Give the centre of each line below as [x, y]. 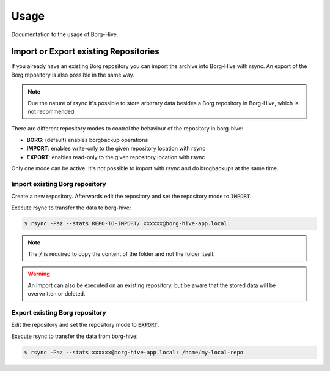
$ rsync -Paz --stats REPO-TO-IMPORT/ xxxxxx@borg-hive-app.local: [127, 224]
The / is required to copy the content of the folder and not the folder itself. [121, 253]
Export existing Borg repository [59, 312]
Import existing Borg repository [59, 184]
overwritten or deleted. [57, 294]
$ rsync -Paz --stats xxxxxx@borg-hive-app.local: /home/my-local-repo [134, 352]
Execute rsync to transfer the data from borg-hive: [75, 336]
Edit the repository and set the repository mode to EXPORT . [85, 325]
